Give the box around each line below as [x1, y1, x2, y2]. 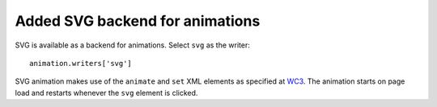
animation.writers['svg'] [29, 59, 133, 68]
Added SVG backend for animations [15, 12, 261, 30]
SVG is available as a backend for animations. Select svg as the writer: [15, 40, 250, 50]
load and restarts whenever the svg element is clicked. [15, 88, 198, 97]
